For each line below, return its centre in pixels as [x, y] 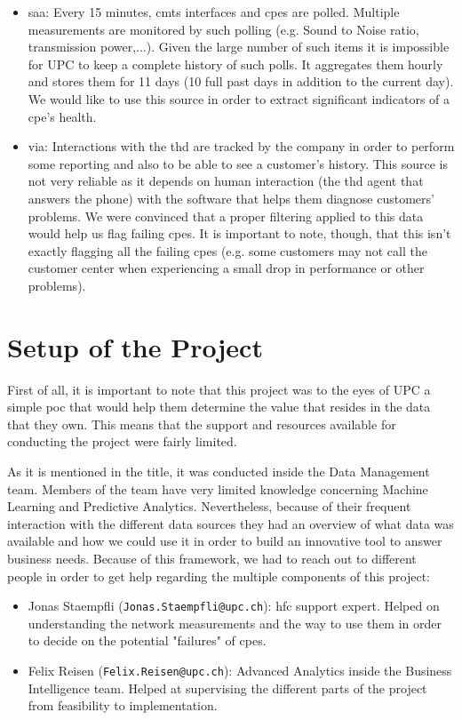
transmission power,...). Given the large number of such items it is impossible [239, 47]
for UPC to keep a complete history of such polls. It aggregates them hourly [235, 64]
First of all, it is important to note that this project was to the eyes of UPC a [219, 389]
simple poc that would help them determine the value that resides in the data [219, 407]
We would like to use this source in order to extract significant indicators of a [239, 98]
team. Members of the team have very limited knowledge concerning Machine [218, 488]
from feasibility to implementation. [123, 705]
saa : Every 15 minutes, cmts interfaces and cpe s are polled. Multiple [214, 12]
